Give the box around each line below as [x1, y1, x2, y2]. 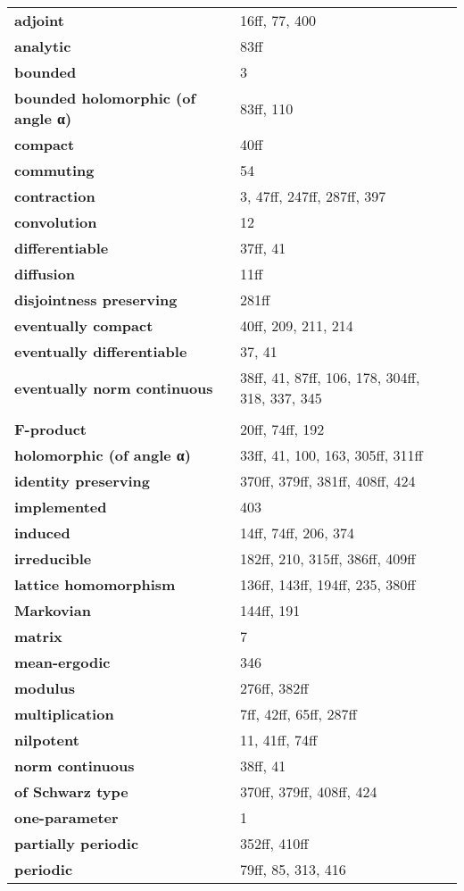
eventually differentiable [14, 341, 187, 362]
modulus [14, 678, 76, 698]
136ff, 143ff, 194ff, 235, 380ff [240, 574, 416, 595]
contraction [14, 186, 95, 206]
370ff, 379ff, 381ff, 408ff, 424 [240, 470, 416, 491]
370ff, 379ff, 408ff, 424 [240, 781, 377, 802]
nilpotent [14, 729, 79, 750]
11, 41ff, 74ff [240, 729, 318, 750]
